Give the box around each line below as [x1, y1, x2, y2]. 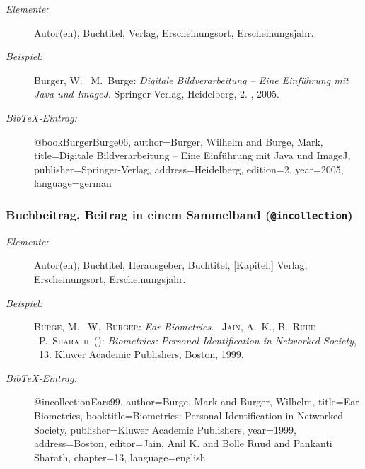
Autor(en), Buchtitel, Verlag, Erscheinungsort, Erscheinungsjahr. [34, 25, 314, 40]
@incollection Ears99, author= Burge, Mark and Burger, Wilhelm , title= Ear [34, 394, 359, 409]
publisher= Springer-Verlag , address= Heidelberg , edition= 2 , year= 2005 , [34, 161, 344, 176]
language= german [34, 175, 112, 190]
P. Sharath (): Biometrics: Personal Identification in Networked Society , [39, 332, 357, 347]
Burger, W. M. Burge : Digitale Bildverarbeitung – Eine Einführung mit [34, 72, 349, 87]
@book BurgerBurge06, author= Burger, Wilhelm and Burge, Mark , [34, 134, 323, 149]
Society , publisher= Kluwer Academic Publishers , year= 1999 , [34, 422, 296, 436]
